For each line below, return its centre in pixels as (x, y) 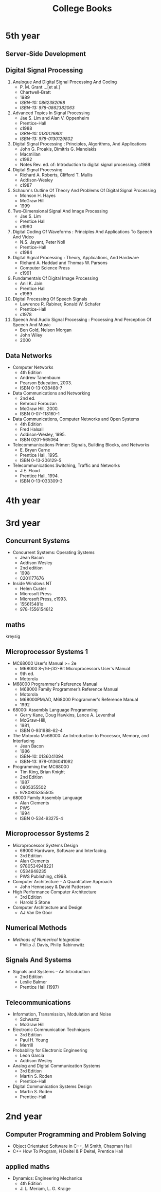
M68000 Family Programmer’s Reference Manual (69, 689)
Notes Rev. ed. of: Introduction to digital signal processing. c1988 (85, 165)
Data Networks (29, 356)
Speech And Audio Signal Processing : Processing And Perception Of (82, 320)
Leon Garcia (32, 1055)
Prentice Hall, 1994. (39, 476)
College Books (82, 9)
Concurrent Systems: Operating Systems (54, 552)
